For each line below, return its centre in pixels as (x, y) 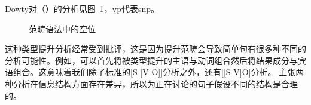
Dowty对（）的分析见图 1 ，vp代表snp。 (82, 8)
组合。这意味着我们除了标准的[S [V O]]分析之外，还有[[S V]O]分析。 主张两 (158, 72)
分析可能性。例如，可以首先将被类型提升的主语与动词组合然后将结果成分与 (151, 60)
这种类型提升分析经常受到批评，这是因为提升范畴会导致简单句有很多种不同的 (155, 49)
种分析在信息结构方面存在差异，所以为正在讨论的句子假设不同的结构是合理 (151, 83)
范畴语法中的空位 (62, 28)
